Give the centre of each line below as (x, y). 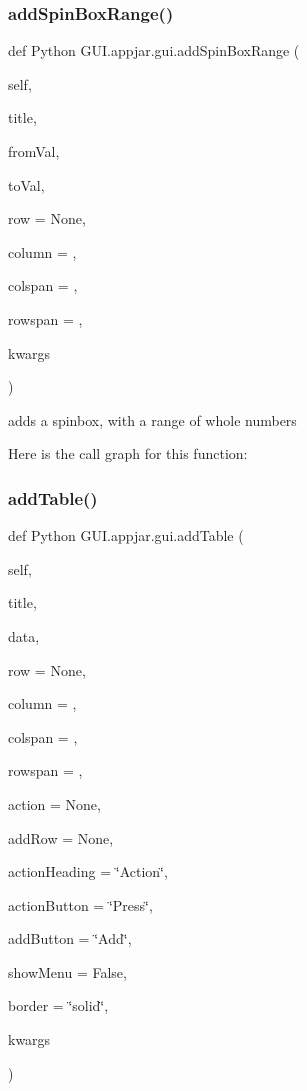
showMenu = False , (67, 971)
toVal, (26, 184)
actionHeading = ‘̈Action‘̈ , (88, 871)
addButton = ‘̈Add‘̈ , (70, 938)
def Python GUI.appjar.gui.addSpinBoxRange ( (154, 50)
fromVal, (34, 151)
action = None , (54, 803)
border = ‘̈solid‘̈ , (58, 1005)
